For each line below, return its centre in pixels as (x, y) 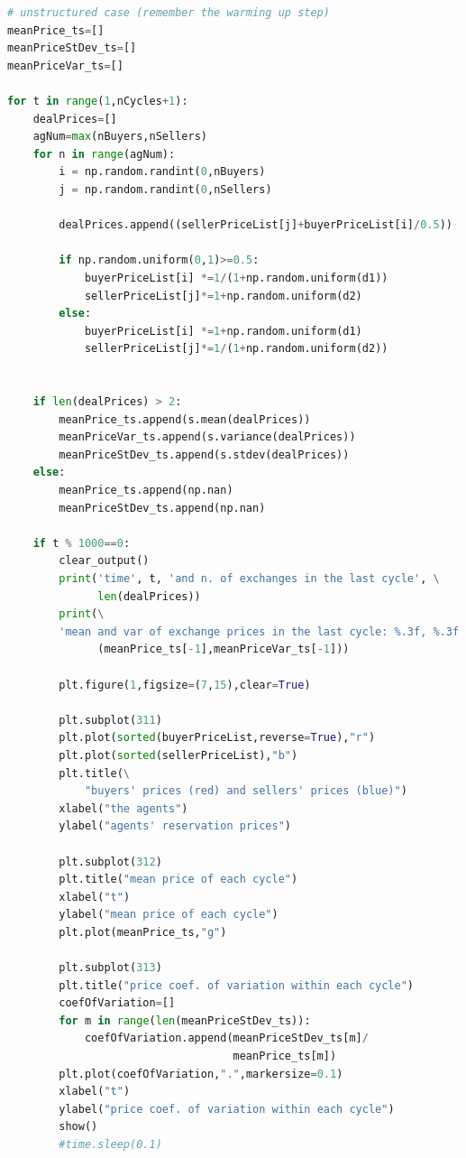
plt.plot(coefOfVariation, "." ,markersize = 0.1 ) (201, 1074)
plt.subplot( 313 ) (110, 968)
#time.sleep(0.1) (110, 1144)
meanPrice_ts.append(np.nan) (146, 491)
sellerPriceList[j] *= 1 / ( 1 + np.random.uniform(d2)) (236, 349)
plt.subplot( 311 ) (110, 720)
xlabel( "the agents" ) (123, 808)
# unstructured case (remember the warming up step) (169, 13)
